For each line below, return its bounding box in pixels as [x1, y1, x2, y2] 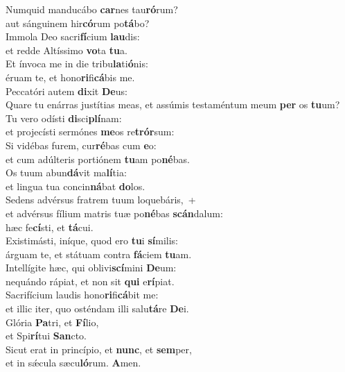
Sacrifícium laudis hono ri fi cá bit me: [6, 287, 159, 302]
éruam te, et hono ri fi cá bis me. [6, 69, 135, 84]
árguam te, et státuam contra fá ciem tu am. [6, 246, 192, 261]
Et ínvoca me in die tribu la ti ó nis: [6, 56, 148, 71]
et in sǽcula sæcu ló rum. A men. [6, 355, 141, 370]
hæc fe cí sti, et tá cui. [6, 219, 94, 234]
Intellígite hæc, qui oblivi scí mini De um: [6, 260, 177, 275]
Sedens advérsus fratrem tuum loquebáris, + [6, 192, 196, 207]
